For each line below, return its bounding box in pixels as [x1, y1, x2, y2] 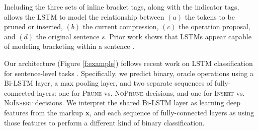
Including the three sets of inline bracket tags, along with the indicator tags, [4, 2, 239, 12]
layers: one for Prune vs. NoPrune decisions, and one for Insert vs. [37, 87, 245, 98]
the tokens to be [185, 11, 235, 22]
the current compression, [82, 21, 159, 32]
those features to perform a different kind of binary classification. [4, 117, 205, 127]
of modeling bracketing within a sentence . [4, 41, 135, 51]
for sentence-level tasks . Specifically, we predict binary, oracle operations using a [4, 68, 254, 78]
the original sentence [36, 31, 100, 41]
